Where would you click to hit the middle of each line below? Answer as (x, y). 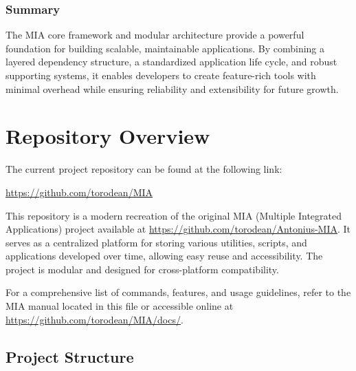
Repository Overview (108, 136)
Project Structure (70, 356)
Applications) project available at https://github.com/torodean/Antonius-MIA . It (178, 229)
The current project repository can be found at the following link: (144, 169)
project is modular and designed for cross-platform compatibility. (142, 269)
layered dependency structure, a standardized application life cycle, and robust (171, 62)
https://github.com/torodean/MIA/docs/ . (94, 319)
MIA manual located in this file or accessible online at (120, 306)
